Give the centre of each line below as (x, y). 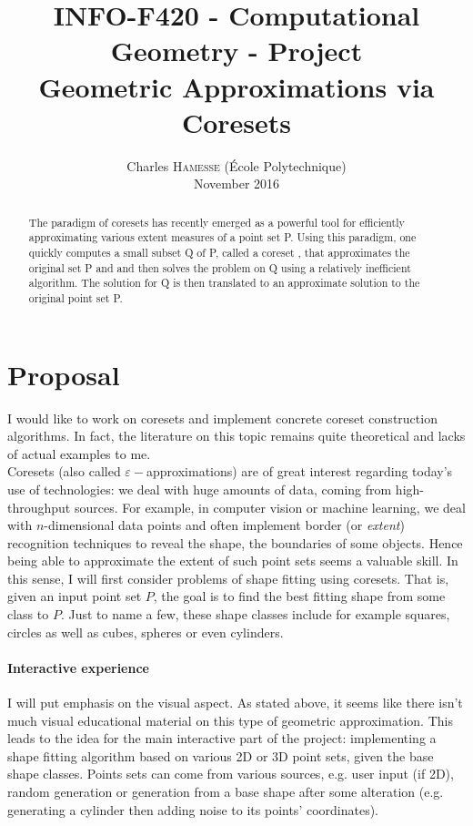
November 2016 (236, 184)
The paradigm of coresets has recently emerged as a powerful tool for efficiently (216, 222)
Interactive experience (78, 667)
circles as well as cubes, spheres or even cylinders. (146, 632)
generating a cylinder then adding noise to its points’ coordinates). (193, 809)
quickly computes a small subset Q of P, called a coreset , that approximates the (219, 252)
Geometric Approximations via (236, 86)
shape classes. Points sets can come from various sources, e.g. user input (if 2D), (231, 774)
